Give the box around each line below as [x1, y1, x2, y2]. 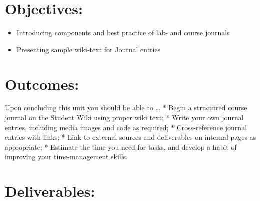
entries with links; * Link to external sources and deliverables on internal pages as [5, 132, 256, 142]
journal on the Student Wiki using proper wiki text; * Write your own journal [5, 112, 244, 123]
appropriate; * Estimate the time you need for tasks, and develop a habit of [5, 141, 237, 152]
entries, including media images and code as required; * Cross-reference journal [5, 122, 247, 132]
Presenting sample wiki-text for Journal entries [16, 44, 161, 54]
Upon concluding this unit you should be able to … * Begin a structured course [5, 102, 247, 113]
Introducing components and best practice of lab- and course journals [16, 27, 230, 38]
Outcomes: [5, 73, 79, 94]
